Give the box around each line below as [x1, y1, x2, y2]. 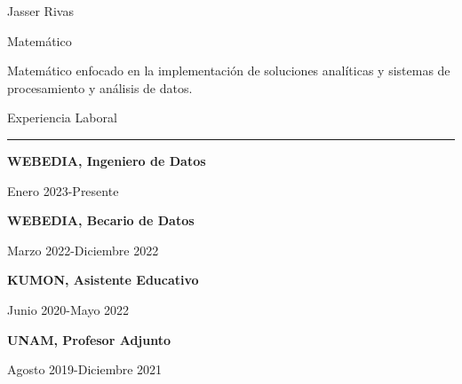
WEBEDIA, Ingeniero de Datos [7, 151, 206, 169]
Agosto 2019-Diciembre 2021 [7, 360, 163, 379]
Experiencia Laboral [7, 108, 117, 127]
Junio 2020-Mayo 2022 [7, 300, 130, 318]
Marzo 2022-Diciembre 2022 [7, 240, 159, 259]
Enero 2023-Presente [7, 181, 119, 200]
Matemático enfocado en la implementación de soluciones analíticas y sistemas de [7, 61, 450, 80]
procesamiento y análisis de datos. [7, 78, 193, 97]
